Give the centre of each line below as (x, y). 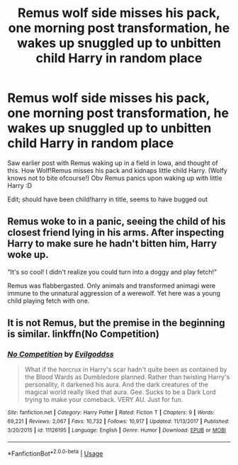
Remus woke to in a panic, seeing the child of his (117, 222)
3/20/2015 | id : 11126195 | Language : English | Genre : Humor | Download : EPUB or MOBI (117, 430)
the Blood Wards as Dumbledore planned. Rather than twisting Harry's (127, 377)
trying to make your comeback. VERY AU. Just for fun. (104, 400)
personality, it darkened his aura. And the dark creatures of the (117, 385)
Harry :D (20, 185)
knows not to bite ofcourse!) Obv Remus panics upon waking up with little (115, 178)
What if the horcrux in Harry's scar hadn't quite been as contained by (126, 369)
